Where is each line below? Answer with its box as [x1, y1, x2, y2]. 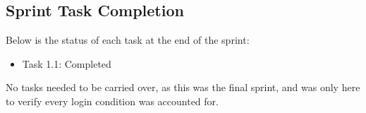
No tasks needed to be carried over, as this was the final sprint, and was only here [6, 80, 360, 95]
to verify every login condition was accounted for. [6, 93, 219, 108]
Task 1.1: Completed [22, 56, 111, 71]
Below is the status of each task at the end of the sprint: [6, 32, 250, 47]
